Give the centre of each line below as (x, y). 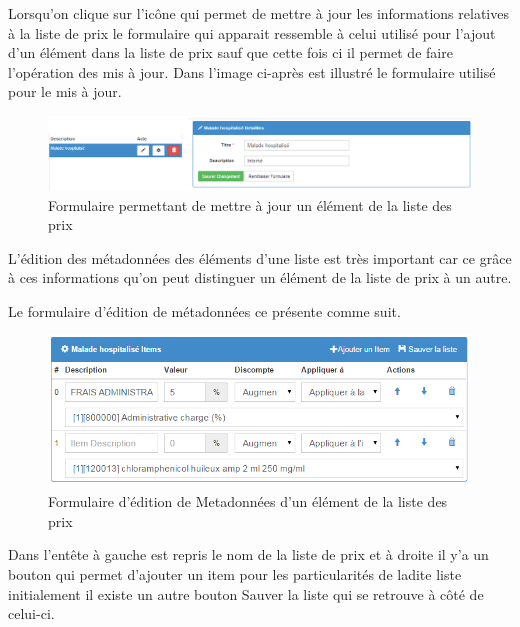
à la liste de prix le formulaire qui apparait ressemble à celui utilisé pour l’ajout (252, 32)
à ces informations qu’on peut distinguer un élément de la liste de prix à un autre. (260, 277)
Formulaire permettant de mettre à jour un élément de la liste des (250, 204)
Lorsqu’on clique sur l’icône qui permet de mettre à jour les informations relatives (258, 13)
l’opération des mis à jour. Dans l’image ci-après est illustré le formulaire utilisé (252, 71)
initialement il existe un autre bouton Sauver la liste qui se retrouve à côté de (246, 593)
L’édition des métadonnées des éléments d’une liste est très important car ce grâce (260, 257)
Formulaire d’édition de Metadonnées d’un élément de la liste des (248, 501)
